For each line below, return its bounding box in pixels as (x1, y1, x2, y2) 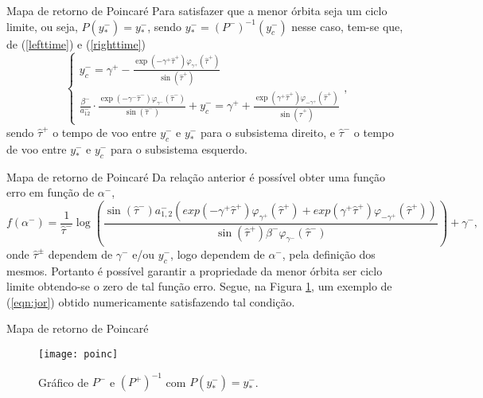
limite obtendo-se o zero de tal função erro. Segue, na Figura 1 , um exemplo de (6, 278, 392, 295)
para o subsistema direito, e (200, 123, 335, 140)
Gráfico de (38, 373, 89, 390)
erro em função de (6, 184, 95, 201)
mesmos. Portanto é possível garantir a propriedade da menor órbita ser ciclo (6, 262, 383, 279)
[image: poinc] (38, 348, 119, 360)
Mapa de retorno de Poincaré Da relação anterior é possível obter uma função (6, 168, 386, 185)
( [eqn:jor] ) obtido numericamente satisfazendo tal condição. (6, 293, 295, 310)
